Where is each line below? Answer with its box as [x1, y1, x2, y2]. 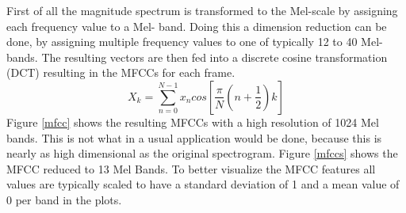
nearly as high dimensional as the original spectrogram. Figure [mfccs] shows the [6, 145, 398, 162]
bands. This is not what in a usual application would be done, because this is [6, 129, 382, 146]
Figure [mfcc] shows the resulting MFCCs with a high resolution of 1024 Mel [6, 113, 379, 130]
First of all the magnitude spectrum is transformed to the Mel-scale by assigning [6, 2, 398, 18]
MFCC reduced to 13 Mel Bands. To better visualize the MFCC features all [6, 160, 376, 177]
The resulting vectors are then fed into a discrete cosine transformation [41, 48, 388, 65]
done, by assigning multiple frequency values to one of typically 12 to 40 [6, 33, 358, 50]
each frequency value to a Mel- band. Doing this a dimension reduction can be [6, 17, 387, 34]
